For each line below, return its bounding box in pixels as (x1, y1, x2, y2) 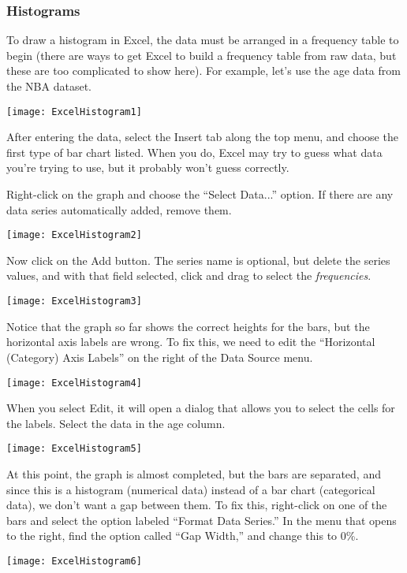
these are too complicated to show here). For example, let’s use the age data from (6, 62, 401, 79)
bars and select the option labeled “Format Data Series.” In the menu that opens (6, 512, 397, 528)
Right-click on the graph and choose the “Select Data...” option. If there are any (6, 186, 394, 203)
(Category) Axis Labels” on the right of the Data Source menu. (6, 348, 313, 365)
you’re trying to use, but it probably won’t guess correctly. (6, 159, 289, 176)
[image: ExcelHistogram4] (6, 377, 142, 389)
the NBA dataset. (6, 78, 91, 94)
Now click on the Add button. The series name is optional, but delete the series (6, 251, 390, 268)
